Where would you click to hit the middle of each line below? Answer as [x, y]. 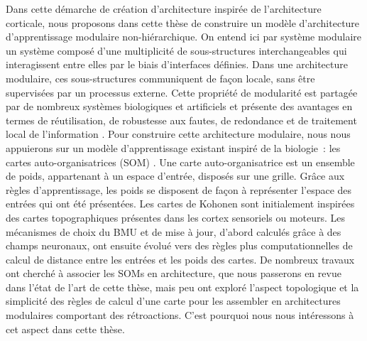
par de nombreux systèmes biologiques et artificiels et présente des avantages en [179, 106]
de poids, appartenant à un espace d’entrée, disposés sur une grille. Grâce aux [175, 176]
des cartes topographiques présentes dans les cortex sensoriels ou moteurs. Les [176, 217]
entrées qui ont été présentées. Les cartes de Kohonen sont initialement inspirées [180, 204]
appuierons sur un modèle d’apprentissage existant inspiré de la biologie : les [173, 147]
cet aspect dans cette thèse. [65, 329]
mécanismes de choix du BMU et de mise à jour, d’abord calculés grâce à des [174, 231]
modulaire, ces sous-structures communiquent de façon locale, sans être [160, 78]
